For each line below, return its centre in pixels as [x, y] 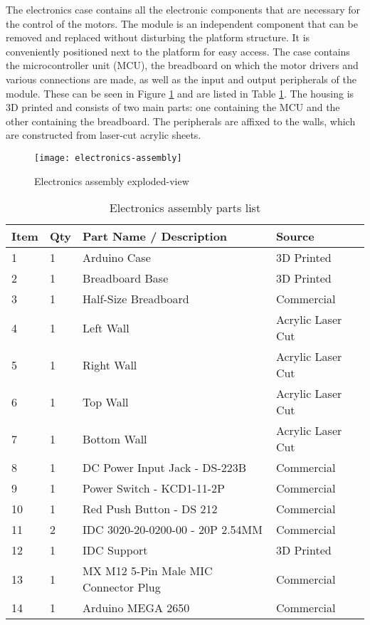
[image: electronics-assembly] [108, 158]
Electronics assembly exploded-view [112, 180]
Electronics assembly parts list [185, 208]
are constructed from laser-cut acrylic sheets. [104, 135]
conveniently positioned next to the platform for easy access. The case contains [178, 51]
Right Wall [110, 364]
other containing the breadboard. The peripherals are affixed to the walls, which [181, 121]
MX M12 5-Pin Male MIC [148, 571]
